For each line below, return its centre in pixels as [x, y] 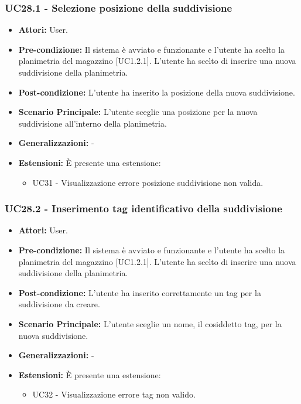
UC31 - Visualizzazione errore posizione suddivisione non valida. [148, 182]
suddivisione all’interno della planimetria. [93, 123]
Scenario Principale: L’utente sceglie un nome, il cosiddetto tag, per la [150, 323]
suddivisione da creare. [59, 304]
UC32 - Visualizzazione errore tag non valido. [114, 394]
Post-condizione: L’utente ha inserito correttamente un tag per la [140, 292]
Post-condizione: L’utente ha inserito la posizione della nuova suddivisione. [157, 92]
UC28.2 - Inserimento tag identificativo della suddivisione [143, 208]
